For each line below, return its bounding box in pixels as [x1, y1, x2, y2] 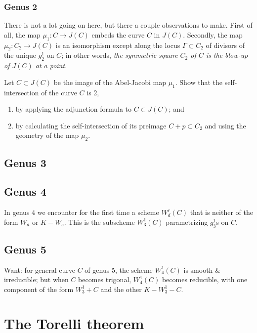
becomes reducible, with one [162, 274, 248, 285]
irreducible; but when [4, 274, 69, 285]
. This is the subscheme [64, 216, 135, 227]
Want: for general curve [4, 264, 76, 275]
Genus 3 [4, 155, 46, 170]
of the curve [41, 87, 77, 97]
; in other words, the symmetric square [61, 50, 178, 60]
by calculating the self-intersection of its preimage [15, 120, 167, 130]
